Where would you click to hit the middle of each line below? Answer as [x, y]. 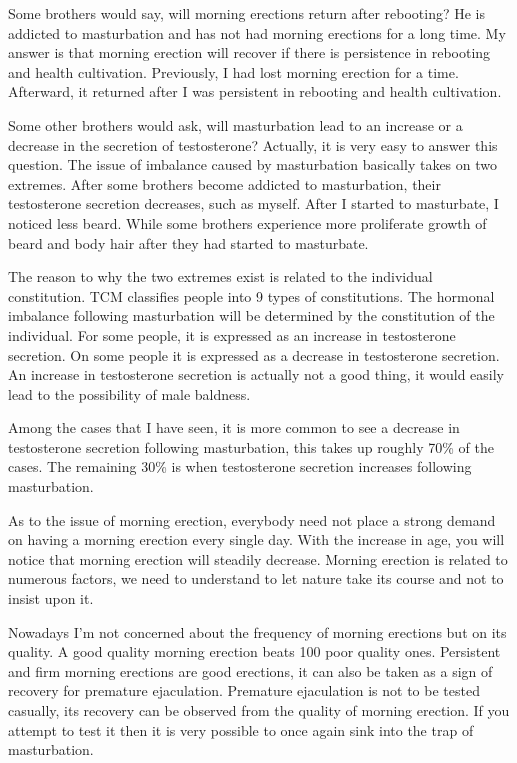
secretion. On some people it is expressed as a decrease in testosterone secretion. [254, 354]
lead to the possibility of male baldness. [129, 393]
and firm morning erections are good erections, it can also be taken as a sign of [250, 670]
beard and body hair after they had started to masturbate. [188, 242]
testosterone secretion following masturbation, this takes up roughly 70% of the [251, 446]
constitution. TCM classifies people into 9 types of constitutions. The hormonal [251, 295]
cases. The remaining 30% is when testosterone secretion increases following [240, 466]
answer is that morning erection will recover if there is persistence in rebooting [249, 52]
